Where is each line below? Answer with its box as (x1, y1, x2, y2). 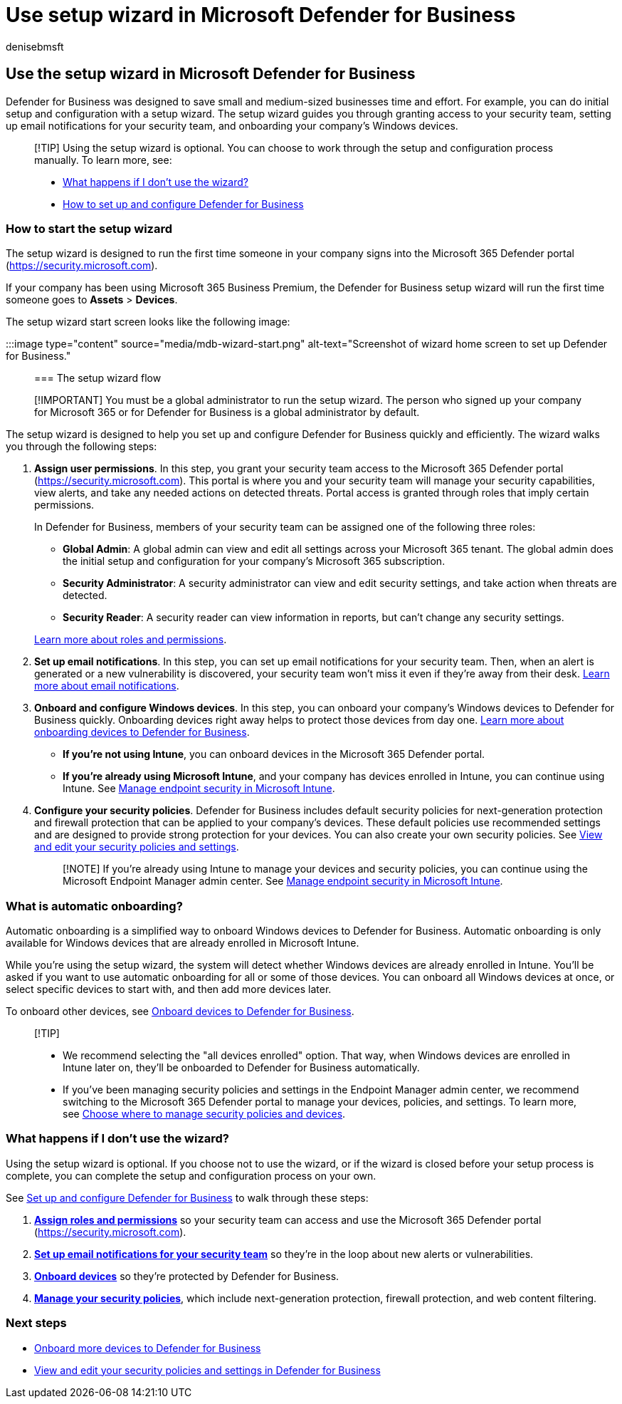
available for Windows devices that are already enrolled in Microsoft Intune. (6, 937, 359, 950)
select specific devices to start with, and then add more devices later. (6, 983, 332, 996)
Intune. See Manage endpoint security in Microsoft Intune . (63, 782, 335, 795)
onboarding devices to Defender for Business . (34, 726, 250, 739)
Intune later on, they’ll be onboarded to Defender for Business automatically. (63, 1061, 420, 1074)
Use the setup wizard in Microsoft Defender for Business (6, 65, 416, 83)
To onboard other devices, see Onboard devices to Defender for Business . (6, 1005, 354, 1018)
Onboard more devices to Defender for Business (34, 1341, 261, 1354)
